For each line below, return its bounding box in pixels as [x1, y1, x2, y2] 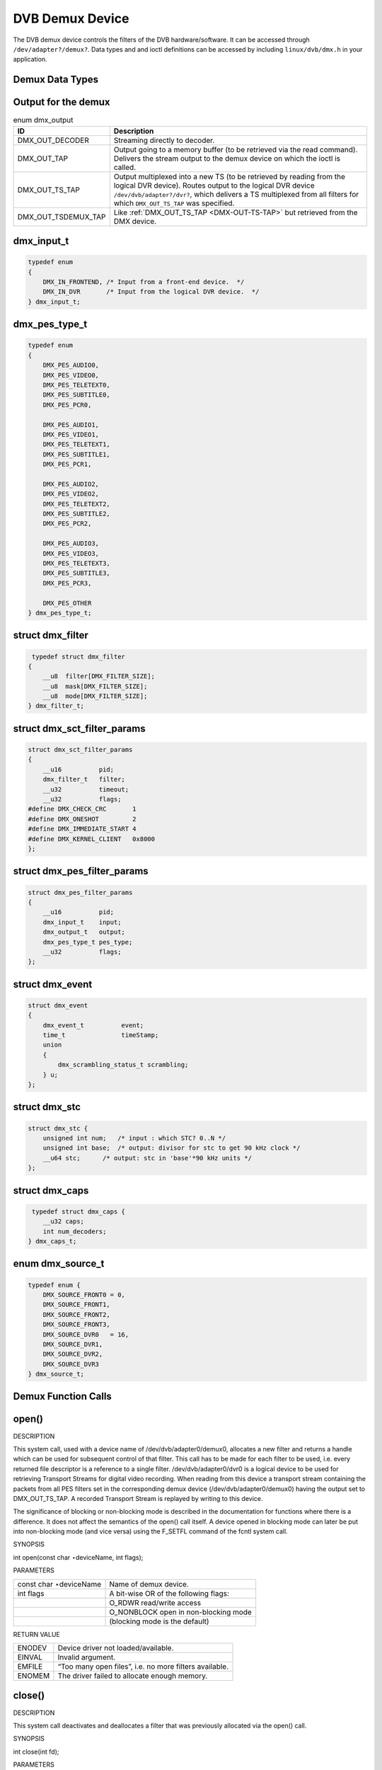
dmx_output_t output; [42, 928, 125, 936]
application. [13, 55, 47, 64]
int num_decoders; [42, 1227, 107, 1235]
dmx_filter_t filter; [42, 775, 125, 784]
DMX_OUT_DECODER [17, 135, 90, 145]
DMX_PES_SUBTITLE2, [42, 510, 111, 518]
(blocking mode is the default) [109, 1616, 209, 1626]
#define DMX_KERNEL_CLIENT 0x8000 [28, 835, 156, 843]
